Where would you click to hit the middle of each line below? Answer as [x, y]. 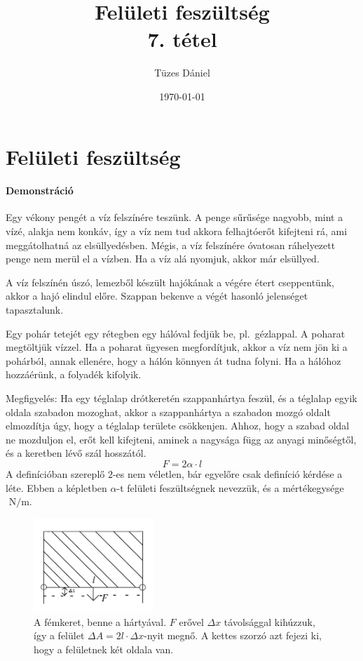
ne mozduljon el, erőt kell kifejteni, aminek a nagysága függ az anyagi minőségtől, [181, 439]
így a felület [59, 635]
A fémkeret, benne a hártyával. [100, 621]
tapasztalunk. [35, 310]
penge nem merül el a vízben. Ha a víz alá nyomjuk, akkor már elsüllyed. [163, 259]
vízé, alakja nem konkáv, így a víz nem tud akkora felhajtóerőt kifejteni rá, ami [177, 231]
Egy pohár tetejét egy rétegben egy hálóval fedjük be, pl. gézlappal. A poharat [176, 333]
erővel [191, 621]
